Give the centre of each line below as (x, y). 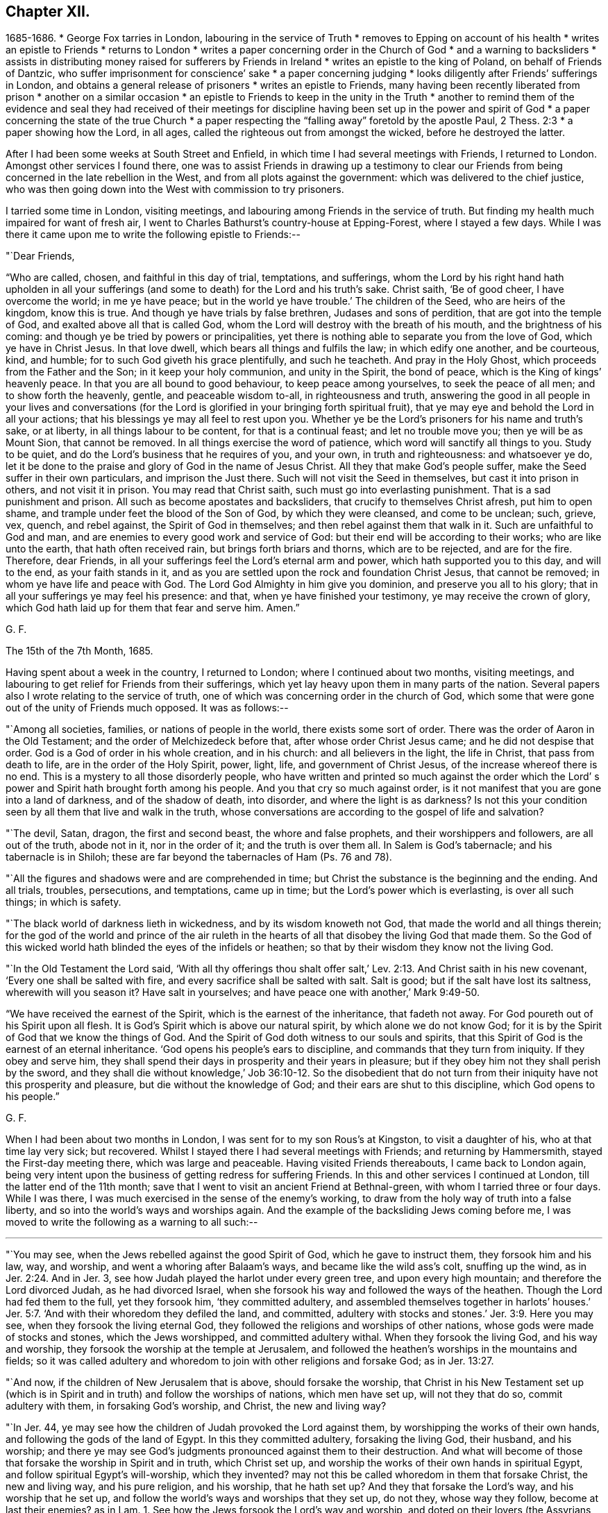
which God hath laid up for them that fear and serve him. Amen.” (153, 608)
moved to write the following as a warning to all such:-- (132, 1222)
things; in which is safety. (64, 902)
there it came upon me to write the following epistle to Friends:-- (153, 235)
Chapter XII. (48, 11)
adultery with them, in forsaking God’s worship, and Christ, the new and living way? (196, 1406)
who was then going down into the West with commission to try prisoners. (175, 189)
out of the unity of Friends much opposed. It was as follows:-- (147, 708)
